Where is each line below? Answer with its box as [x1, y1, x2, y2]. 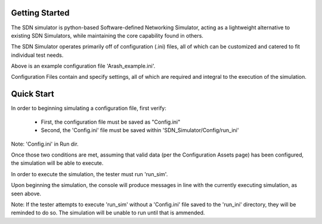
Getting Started [11, 8, 70, 18]
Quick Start [11, 89, 54, 99]
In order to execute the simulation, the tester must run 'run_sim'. [11, 170, 168, 177]
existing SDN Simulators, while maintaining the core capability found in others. [11, 32, 204, 39]
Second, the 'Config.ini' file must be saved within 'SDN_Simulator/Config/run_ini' [41, 127, 239, 134]
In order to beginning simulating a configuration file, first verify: [11, 105, 166, 112]
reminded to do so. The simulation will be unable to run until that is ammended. [11, 209, 205, 216]
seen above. [11, 190, 42, 197]
